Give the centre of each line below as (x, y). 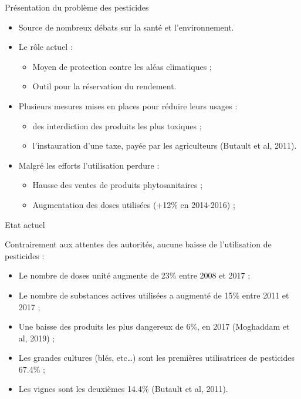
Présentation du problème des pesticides (77, 7)
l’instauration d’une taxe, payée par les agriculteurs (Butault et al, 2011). (165, 145)
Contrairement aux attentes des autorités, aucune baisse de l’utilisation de (138, 244)
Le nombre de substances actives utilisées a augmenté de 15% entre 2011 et (154, 295)
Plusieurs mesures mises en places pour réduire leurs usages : (128, 105)
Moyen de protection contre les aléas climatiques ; (122, 66)
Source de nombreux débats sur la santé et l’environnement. (126, 27)
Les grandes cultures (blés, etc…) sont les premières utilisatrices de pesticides (156, 358)
